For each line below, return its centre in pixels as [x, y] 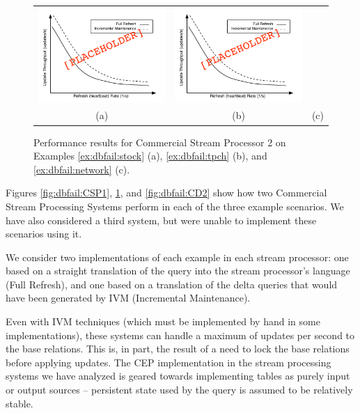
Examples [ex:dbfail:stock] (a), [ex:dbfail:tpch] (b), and [150, 156]
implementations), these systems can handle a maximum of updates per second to [180, 335]
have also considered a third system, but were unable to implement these [161, 220]
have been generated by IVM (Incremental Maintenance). [128, 298]
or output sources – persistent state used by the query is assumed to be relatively [179, 390]
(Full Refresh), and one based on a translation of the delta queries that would [172, 284]
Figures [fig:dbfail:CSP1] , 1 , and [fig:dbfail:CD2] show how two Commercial [166, 193]
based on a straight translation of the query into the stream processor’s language [178, 271]
